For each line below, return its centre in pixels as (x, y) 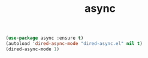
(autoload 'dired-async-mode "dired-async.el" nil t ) (74, 44)
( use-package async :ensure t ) (45, 38)
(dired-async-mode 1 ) (33, 49)
